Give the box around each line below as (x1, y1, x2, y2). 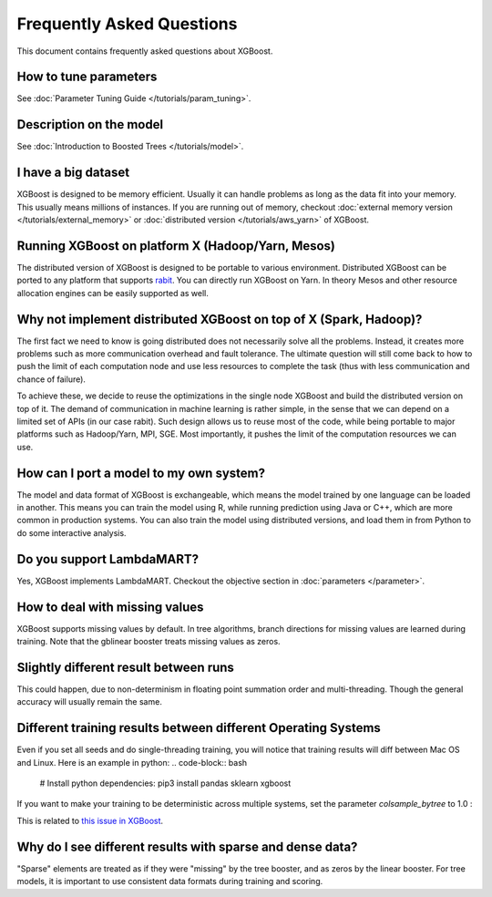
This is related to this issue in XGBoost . (16, 815, 164, 826)
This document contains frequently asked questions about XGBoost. (16, 46, 273, 57)
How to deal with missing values (16, 599, 204, 614)
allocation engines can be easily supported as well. (16, 287, 210, 298)
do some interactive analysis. (16, 527, 127, 538)
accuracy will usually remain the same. (16, 696, 163, 707)
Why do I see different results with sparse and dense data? (16, 839, 358, 854)
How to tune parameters (16, 69, 158, 85)
